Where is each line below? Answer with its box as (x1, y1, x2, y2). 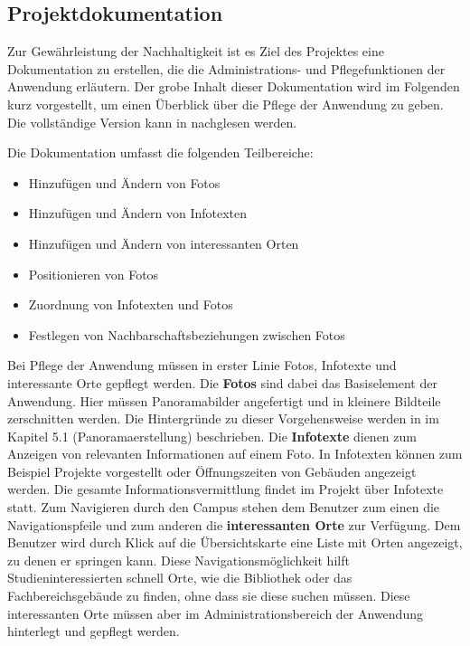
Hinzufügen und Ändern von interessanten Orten (28, 233, 299, 252)
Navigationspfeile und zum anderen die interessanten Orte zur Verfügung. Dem (7, 515, 461, 534)
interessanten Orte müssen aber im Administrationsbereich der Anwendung (7, 603, 423, 622)
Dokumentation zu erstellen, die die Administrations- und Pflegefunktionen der (7, 59, 446, 78)
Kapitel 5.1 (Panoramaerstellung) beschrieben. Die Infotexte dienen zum (7, 426, 417, 445)
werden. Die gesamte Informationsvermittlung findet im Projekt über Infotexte (7, 480, 444, 499)
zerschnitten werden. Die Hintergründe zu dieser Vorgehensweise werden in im (7, 409, 439, 428)
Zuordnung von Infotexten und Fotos (28, 295, 233, 314)
